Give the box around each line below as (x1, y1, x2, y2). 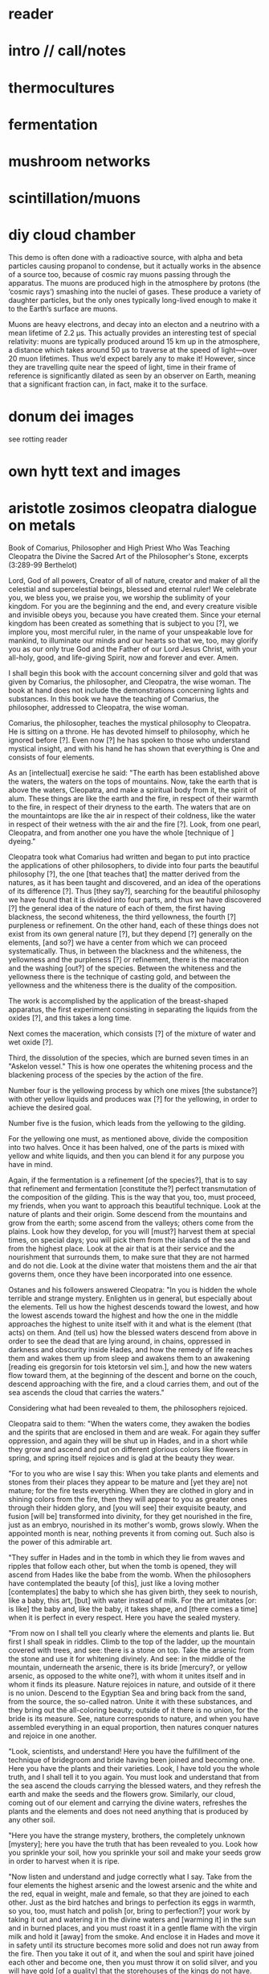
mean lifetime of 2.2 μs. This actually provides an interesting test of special (8, 328, 257, 338)
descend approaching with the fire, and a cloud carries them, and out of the (8, 1379, 259, 1389)
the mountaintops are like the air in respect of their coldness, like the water (8, 811, 256, 821)
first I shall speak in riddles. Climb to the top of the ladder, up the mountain (8, 1637, 255, 1647)
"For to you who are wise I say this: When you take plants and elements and (8, 1469, 259, 1479)
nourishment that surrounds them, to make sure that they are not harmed (8, 1252, 250, 1262)
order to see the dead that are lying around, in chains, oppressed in (8, 1336, 231, 1346)
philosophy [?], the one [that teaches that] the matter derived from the (8, 869, 241, 879)
